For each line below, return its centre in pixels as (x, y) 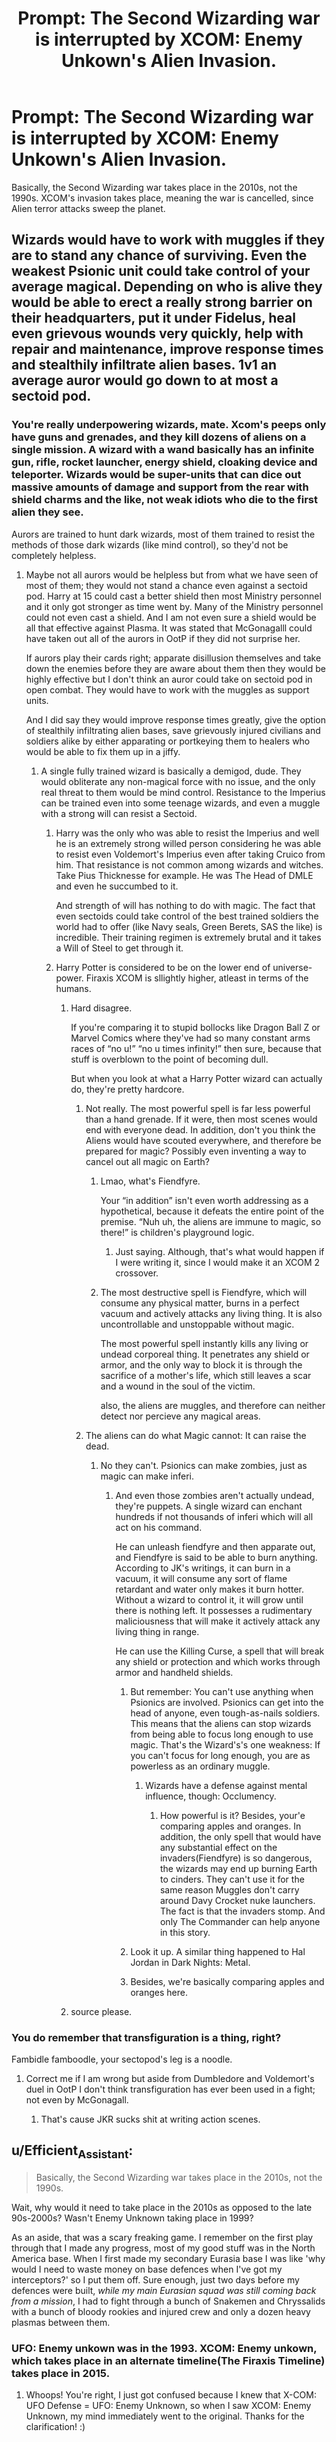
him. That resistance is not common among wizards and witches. (189, 864)
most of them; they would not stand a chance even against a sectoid (166, 585)
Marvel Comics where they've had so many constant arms (190, 1038)
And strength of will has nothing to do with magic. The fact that (185, 905)
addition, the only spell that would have (240, 1836)
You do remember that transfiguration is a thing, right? (146, 2037)
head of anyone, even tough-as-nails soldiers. (225, 1713)
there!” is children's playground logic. (177, 1232)
